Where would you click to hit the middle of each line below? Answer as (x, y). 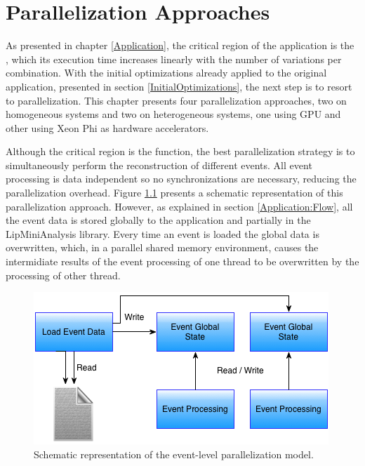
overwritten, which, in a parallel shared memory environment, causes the (162, 247)
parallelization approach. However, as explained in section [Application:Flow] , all (179, 206)
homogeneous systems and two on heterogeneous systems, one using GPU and (173, 114)
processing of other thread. (63, 275)
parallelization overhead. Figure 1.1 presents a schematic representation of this (174, 193)
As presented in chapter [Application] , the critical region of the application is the (180, 45)
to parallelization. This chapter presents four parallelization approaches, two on (176, 100)
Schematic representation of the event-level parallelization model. (174, 454)
